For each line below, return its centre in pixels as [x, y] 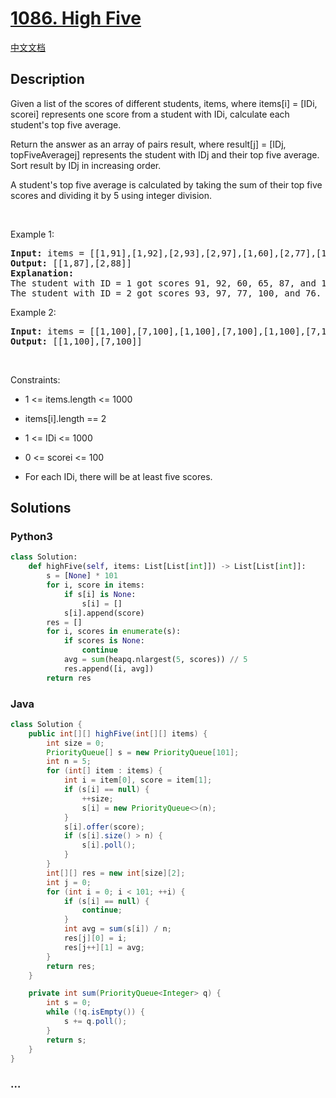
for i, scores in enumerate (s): [114, 632]
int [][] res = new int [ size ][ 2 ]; [116, 873]
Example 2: [33, 312]
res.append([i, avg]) [109, 668]
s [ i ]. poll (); [109, 845]
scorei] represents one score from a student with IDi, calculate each [150, 114]
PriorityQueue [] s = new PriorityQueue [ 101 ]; [143, 752]
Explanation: [42, 273]
